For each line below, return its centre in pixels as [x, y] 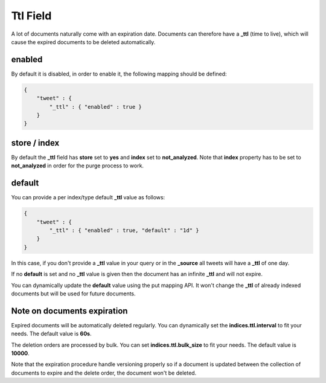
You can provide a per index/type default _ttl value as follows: [88, 198]
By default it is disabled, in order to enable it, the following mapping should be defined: [119, 74]
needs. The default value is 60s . [51, 334]
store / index [35, 143]
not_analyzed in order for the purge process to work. [78, 166]
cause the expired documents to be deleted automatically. [83, 42]
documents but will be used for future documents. [73, 294]
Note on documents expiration [69, 311]
